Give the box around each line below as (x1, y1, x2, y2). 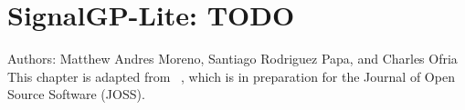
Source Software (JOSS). (7, 85, 145, 104)
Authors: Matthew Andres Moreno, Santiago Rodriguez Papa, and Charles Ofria (7, 49, 458, 68)
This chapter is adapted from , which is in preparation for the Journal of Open (7, 66, 455, 85)
